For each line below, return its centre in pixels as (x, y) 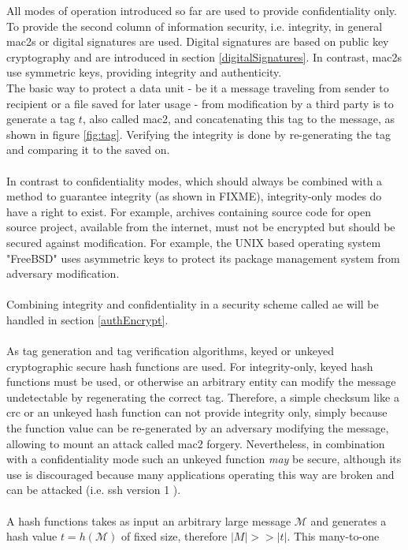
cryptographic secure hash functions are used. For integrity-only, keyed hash (190, 366)
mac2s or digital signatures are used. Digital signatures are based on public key (198, 41)
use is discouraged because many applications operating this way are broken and (200, 474)
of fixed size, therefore (174, 536)
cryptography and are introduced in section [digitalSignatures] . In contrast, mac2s (204, 56)
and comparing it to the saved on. (88, 150)
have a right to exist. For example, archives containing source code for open (189, 211)
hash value (32, 536)
